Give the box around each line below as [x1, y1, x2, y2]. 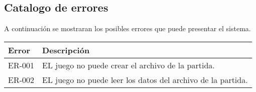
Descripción [42, 44, 90, 56]
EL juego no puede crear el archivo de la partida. [42, 59, 215, 71]
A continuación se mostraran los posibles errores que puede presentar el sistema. [4, 23, 251, 34]
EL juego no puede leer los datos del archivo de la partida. [42, 73, 248, 85]
